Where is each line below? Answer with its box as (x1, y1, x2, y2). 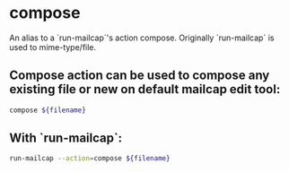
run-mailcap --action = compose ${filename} (9, 154, 171, 163)
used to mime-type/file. (9, 41, 97, 52)
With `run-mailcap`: (9, 131, 123, 146)
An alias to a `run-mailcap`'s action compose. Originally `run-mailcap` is (9, 32, 275, 43)
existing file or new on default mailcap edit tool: (9, 82, 281, 97)
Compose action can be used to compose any (9, 68, 270, 83)
